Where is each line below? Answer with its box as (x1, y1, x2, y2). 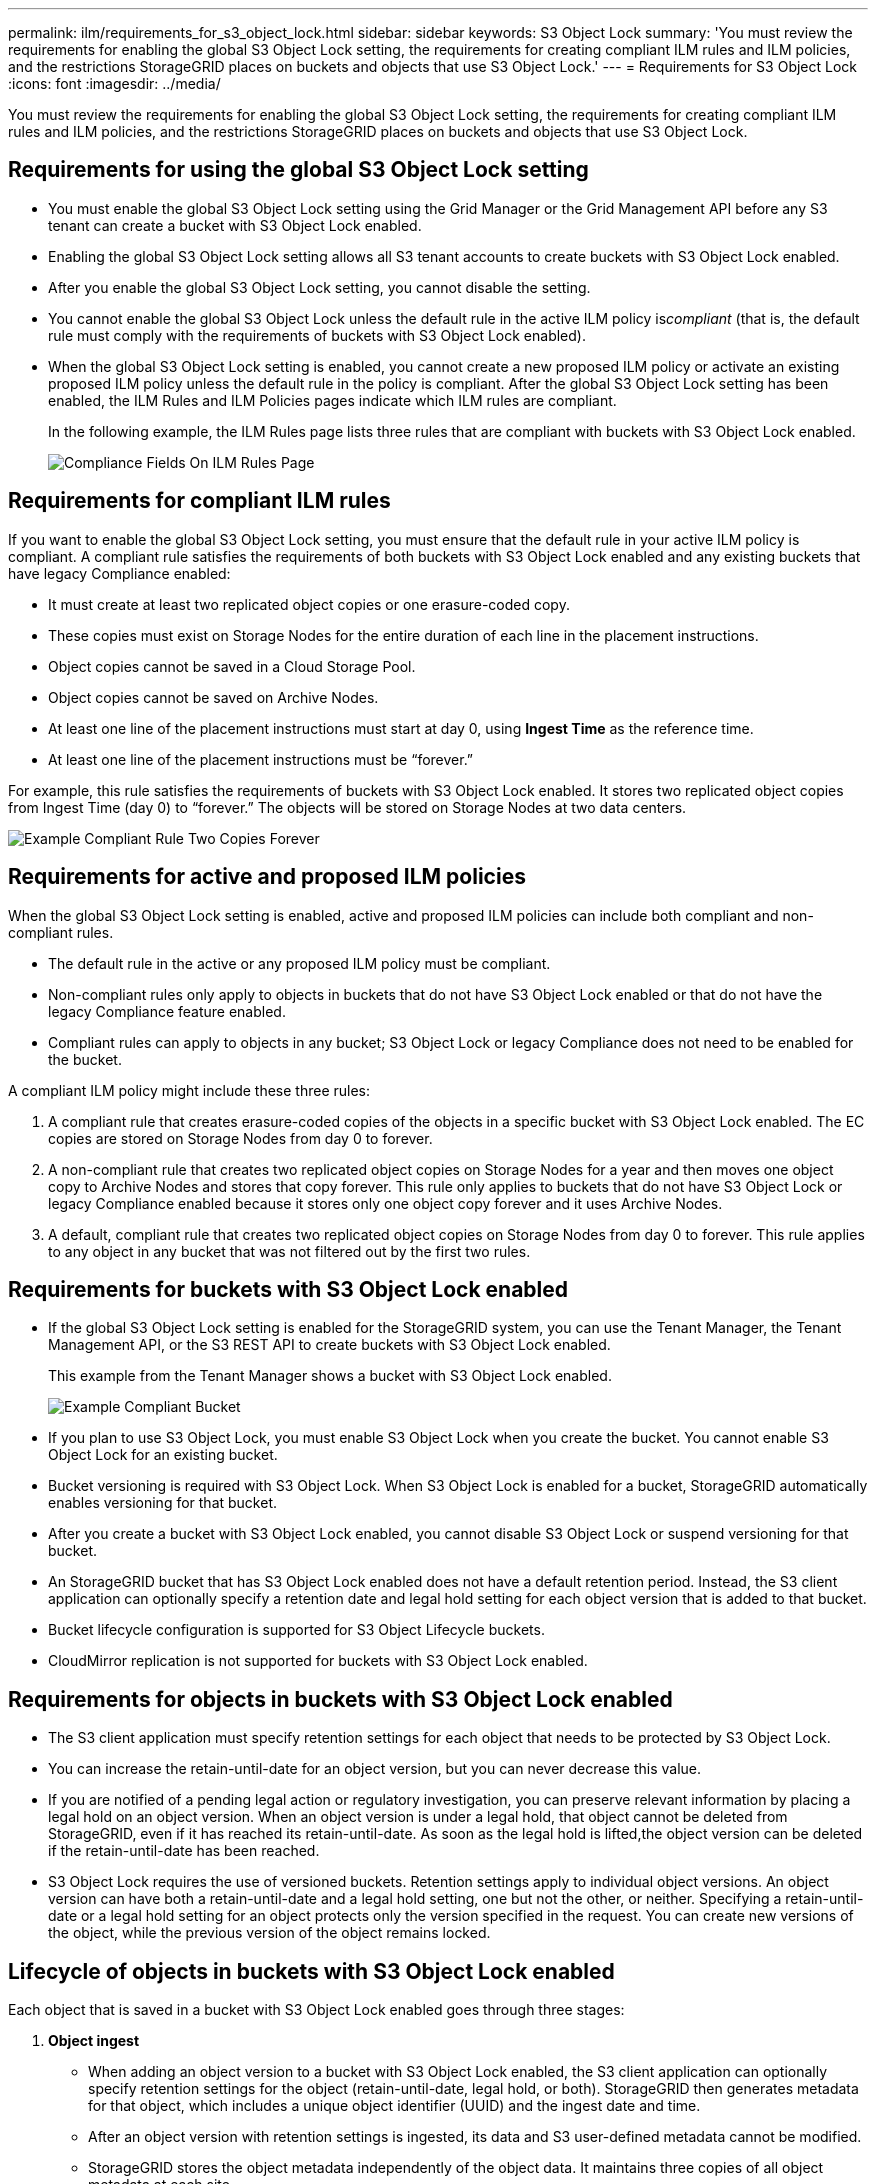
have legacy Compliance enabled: (8, 564, 231, 582)
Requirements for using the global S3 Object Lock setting (8, 157, 589, 183)
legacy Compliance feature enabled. (48, 1002, 286, 1020)
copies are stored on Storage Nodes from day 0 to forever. (48, 1129, 433, 1147)
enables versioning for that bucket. (48, 1494, 278, 1512)
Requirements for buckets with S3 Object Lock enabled (8, 1276, 569, 1302)
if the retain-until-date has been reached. (48, 1842, 320, 1860)
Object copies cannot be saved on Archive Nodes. (48, 688, 379, 706)
